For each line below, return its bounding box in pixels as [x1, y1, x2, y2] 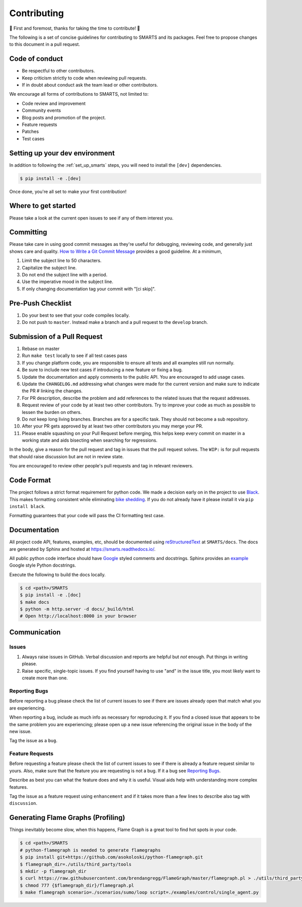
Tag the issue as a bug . [9, 738, 58, 744]
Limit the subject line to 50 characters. [22, 257, 102, 264]
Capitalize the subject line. [22, 264, 77, 270]
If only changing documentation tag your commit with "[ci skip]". [22, 286, 156, 292]
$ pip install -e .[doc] [20, 592, 82, 598]
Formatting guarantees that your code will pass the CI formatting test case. [9, 513, 165, 519]
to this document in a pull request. [9, 41, 80, 47]
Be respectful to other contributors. [22, 68, 95, 74]
